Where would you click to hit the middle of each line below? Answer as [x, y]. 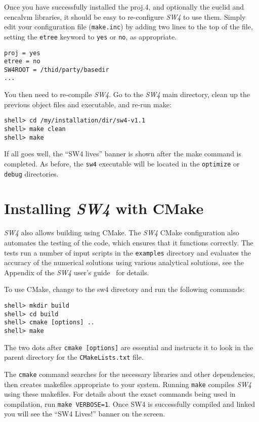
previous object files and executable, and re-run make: [88, 104]
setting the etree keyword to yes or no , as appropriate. [91, 36]
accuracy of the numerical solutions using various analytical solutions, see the [124, 262]
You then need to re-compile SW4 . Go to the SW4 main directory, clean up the [127, 94]
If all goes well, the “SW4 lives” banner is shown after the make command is [123, 154]
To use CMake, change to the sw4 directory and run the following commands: [124, 289]
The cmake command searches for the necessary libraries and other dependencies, [130, 374]
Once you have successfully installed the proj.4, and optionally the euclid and [124, 7]
